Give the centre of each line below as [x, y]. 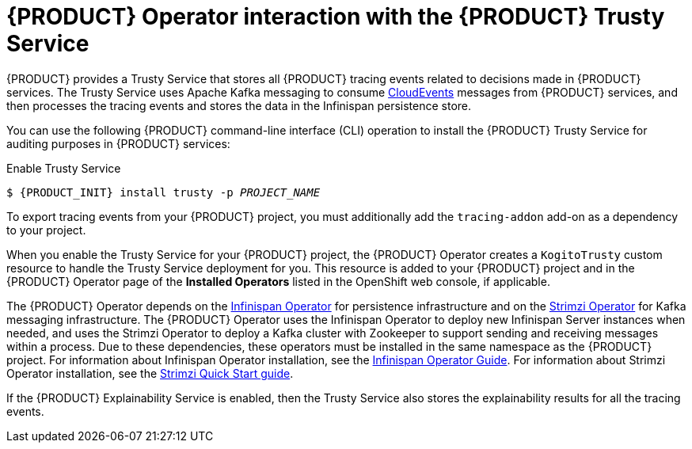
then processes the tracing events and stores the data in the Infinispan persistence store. [239, 105]
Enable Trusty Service [64, 168]
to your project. [46, 230]
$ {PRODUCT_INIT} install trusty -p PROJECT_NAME [163, 192]
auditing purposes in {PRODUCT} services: [118, 143]
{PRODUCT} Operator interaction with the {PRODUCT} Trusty [336, 17]
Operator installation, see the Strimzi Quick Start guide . [150, 373]
